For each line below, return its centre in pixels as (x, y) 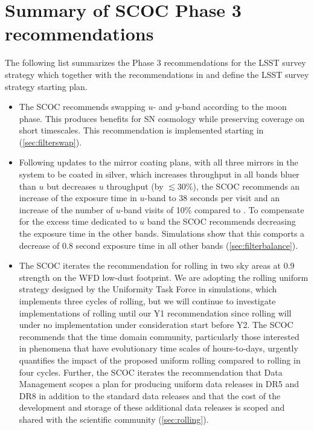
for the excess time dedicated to (78, 221)
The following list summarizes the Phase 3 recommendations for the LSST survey (155, 63)
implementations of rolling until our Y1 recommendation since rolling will (155, 313)
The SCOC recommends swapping (82, 107)
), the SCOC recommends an (246, 186)
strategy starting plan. (46, 86)
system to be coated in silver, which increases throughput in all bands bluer (159, 174)
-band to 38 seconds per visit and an (212, 198)
